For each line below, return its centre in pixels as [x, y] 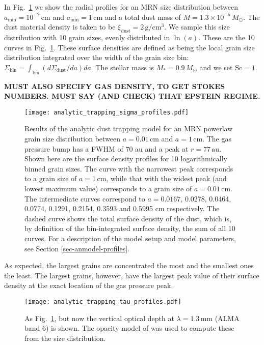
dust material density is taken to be [60, 27]
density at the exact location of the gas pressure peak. [89, 285]
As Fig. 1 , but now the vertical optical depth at [99, 318]
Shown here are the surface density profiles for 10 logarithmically [126, 159]
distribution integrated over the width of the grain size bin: [97, 57]
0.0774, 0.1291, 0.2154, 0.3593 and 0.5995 [89, 208]
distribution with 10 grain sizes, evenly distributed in [87, 37]
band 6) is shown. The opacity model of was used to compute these [129, 328]
